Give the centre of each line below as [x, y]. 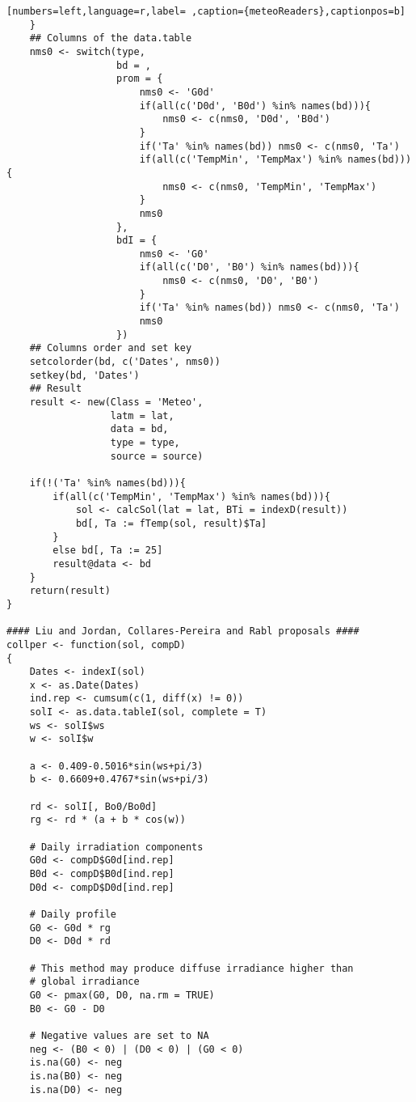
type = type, [145, 443]
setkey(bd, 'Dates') [84, 375]
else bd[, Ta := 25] [108, 551]
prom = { [140, 79]
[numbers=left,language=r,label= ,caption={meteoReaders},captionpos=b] [206, 11]
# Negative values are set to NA [119, 1035]
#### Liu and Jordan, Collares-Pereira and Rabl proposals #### [183, 632]
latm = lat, [142, 415]
